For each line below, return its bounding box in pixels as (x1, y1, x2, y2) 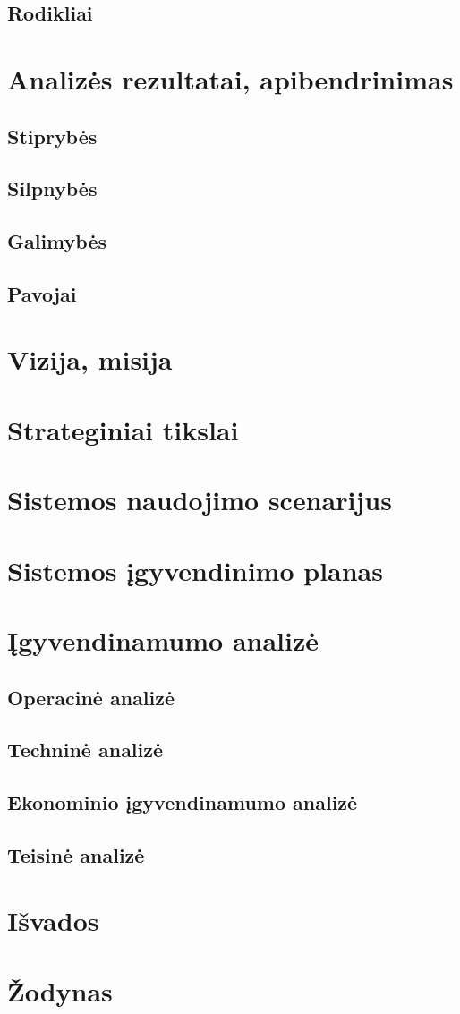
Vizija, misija (7, 341, 173, 378)
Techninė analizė (7, 736, 164, 763)
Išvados (7, 902, 99, 939)
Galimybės (7, 227, 107, 255)
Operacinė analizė (7, 683, 175, 711)
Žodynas (7, 972, 113, 1009)
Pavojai (7, 279, 77, 307)
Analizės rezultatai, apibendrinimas (7, 60, 454, 97)
